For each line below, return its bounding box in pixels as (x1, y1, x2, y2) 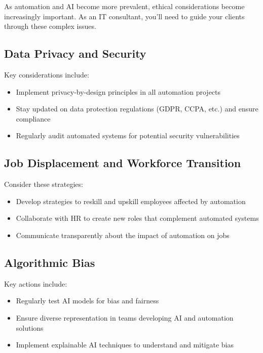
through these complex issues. (4, 21, 96, 31)
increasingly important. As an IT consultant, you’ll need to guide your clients (4, 11, 245, 21)
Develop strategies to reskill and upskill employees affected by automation (16, 195, 246, 206)
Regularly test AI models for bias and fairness (16, 295, 159, 306)
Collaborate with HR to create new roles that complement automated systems (16, 213, 259, 223)
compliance (16, 113, 51, 124)
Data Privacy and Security (4, 46, 146, 61)
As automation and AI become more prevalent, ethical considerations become (4, 1, 245, 11)
